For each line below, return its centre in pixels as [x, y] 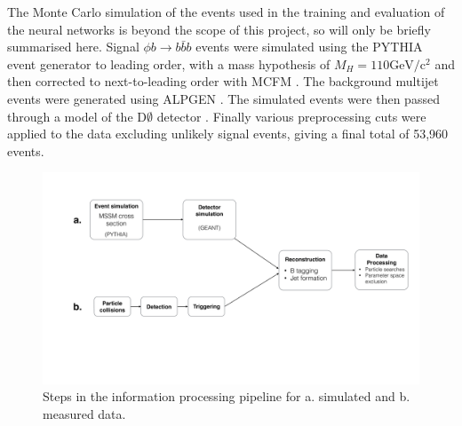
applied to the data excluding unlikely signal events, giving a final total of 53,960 [228, 134]
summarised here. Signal [73, 47]
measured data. [84, 414]
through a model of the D [77, 116]
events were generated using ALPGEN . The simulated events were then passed [223, 98]
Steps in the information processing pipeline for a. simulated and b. [227, 396]
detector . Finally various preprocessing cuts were [291, 116]
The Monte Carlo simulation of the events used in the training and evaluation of [226, 12]
